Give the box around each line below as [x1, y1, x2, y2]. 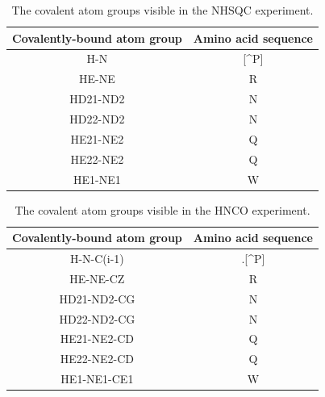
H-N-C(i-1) [69, 250, 124, 267]
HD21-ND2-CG [59, 290, 135, 307]
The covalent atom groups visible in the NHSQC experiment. [11, 2, 314, 18]
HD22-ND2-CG [59, 310, 135, 327]
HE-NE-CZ [69, 270, 125, 286]
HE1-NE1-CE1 [60, 370, 134, 387]
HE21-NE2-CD [60, 330, 134, 347]
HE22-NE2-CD [60, 350, 134, 367]
